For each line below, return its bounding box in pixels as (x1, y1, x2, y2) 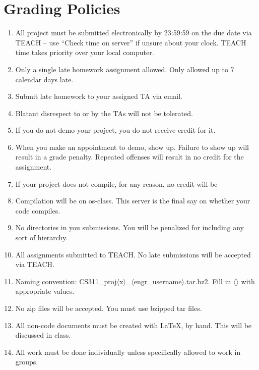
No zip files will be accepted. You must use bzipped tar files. (15, 303, 202, 313)
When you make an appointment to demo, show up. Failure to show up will (15, 141, 249, 152)
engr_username (134, 276, 182, 286)
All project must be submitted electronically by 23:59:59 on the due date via (15, 27, 252, 38)
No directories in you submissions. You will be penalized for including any (15, 222, 244, 233)
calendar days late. (15, 74, 74, 84)
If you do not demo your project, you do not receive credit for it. (15, 125, 216, 135)
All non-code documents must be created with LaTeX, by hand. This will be (15, 320, 252, 330)
